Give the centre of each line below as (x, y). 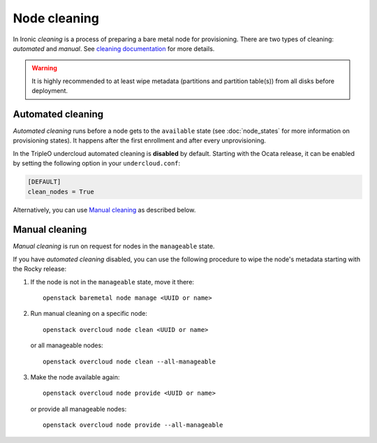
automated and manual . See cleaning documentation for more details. (114, 48)
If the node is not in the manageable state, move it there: (112, 282)
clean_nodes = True (61, 191)
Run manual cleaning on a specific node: (89, 314)
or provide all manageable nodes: (79, 409)
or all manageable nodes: (67, 345)
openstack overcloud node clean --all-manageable (130, 361)
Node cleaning (56, 18)
